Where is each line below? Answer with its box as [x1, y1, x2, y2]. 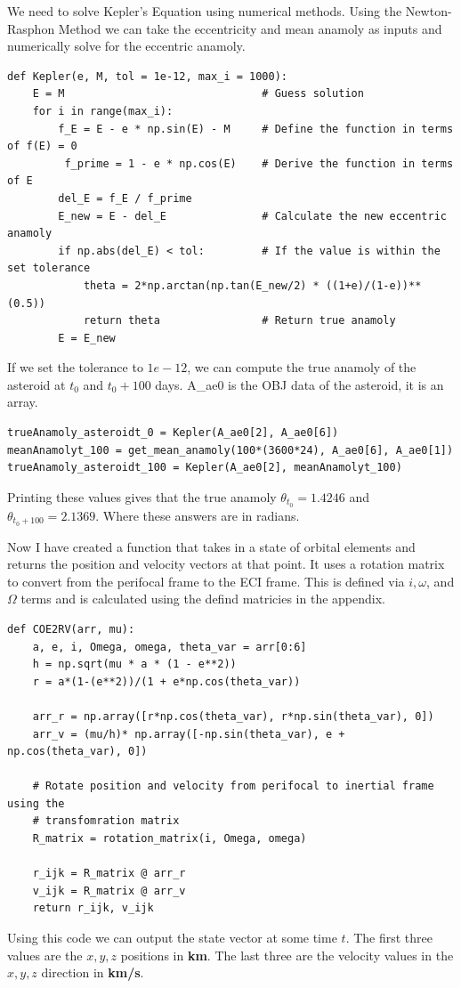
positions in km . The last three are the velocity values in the [120, 945, 454, 964]
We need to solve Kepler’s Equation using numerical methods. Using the [7, 2, 402, 20]
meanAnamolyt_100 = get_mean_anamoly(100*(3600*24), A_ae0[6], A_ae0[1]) [7, 443, 454, 457]
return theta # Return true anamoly [83, 314, 396, 328]
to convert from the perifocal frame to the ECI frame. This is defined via [7, 571, 405, 590]
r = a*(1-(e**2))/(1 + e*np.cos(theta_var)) [32, 675, 301, 688]
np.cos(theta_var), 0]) [7, 745, 148, 758]
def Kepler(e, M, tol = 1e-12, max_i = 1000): [7, 69, 287, 83]
